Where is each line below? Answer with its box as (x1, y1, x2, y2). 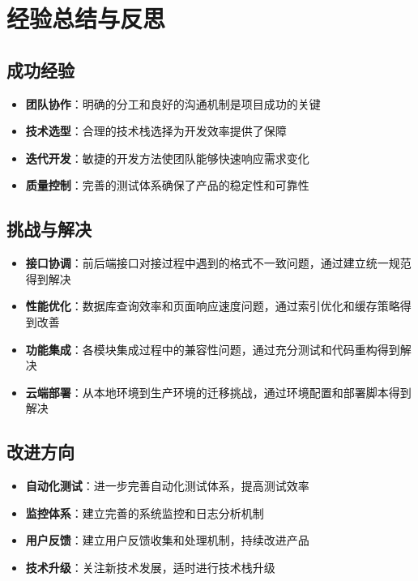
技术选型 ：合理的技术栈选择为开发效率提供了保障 (25, 122, 287, 139)
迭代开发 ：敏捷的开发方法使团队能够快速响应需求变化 (25, 149, 309, 166)
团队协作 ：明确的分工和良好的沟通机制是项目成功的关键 (25, 95, 321, 112)
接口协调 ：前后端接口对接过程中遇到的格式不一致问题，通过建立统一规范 (25, 254, 412, 271)
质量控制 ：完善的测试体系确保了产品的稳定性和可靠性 (25, 177, 309, 194)
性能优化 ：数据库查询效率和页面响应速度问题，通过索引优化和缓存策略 (25, 297, 400, 314)
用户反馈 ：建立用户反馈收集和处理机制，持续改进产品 (25, 532, 309, 549)
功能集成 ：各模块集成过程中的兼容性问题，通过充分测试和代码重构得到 (25, 340, 400, 357)
